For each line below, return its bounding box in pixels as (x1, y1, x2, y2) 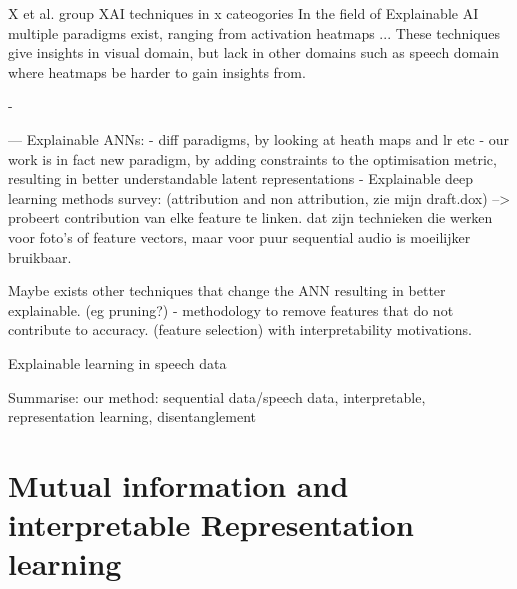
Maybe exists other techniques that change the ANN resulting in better (8, 280, 446, 301)
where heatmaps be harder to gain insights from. (8, 61, 306, 82)
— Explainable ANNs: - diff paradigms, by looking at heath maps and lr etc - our (8, 128, 510, 149)
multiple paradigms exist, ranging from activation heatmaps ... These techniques (8, 22, 501, 43)
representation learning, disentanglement (8, 406, 257, 427)
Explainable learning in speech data (8, 352, 227, 373)
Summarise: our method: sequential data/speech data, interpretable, (8, 386, 426, 407)
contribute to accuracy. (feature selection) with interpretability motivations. (8, 319, 472, 340)
